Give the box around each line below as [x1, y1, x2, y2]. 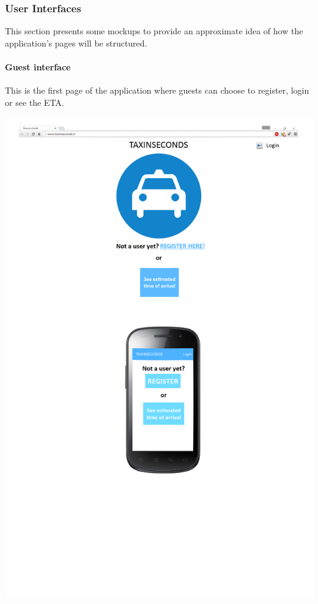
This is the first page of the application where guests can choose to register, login [5, 84, 309, 97]
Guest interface [5, 61, 71, 73]
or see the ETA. [5, 95, 64, 108]
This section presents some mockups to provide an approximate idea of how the [5, 24, 303, 37]
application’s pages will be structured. [5, 36, 147, 49]
